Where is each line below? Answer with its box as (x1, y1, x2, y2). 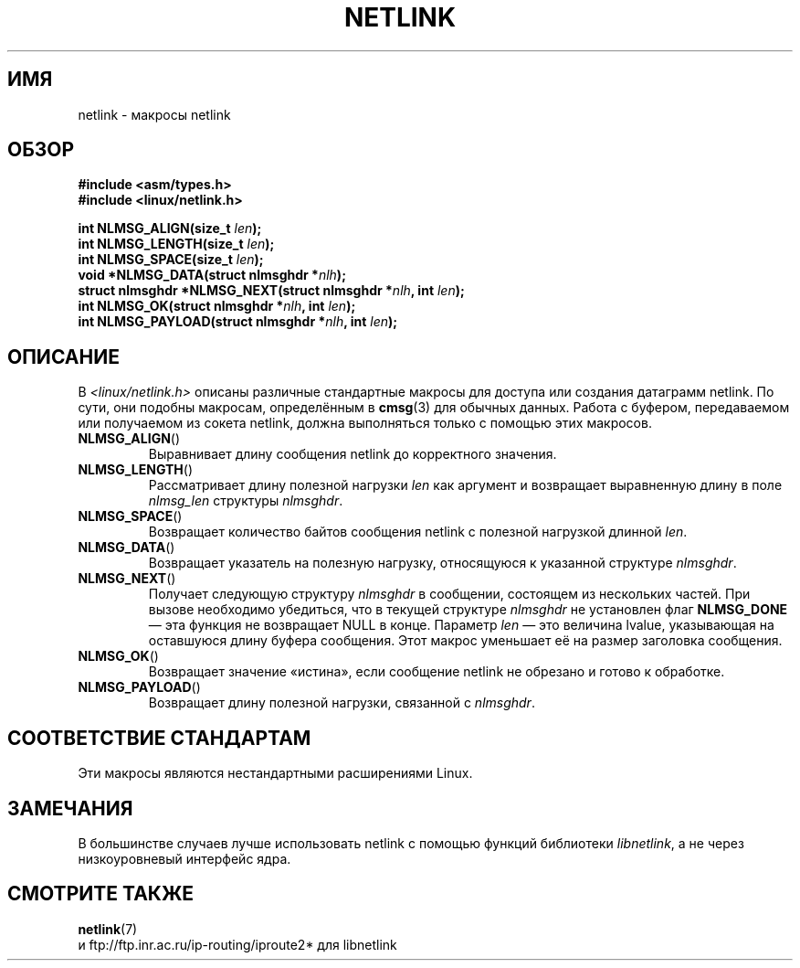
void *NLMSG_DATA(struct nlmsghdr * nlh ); (78, 267, 346, 283)
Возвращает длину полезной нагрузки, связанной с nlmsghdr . (148, 695, 535, 711)
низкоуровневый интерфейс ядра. (78, 850, 291, 867)
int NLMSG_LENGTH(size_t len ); (78, 236, 275, 252)
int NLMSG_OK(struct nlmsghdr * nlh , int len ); (78, 298, 356, 314)
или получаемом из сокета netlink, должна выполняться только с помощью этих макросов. (78, 415, 652, 431)
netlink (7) (78, 920, 138, 937)
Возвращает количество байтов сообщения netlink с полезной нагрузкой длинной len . (148, 524, 688, 540)
